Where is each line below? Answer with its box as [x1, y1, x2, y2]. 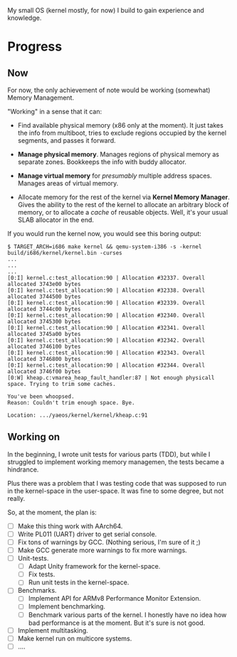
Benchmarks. [17, 586, 57, 595]
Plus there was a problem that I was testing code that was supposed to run [7, 479, 227, 487]
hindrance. [7, 465, 39, 474]
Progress [7, 39, 63, 55]
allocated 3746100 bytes [7, 343, 81, 350]
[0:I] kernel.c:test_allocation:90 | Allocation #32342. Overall [7, 337, 205, 344]
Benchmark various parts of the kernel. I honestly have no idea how [28, 610, 227, 619]
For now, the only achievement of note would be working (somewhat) [7, 86, 211, 94]
